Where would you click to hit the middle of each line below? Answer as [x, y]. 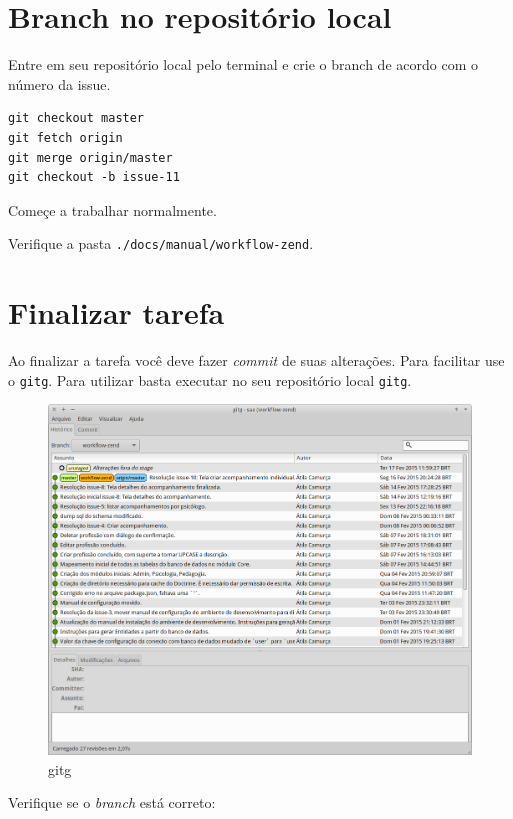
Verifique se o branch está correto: [112, 802]
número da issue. [59, 83]
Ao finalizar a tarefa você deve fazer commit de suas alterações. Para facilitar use [256, 360]
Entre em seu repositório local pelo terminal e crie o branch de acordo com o [243, 64]
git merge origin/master [90, 157]
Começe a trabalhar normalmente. [112, 209]
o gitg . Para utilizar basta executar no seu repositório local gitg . [210, 379]
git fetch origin [65, 137]
